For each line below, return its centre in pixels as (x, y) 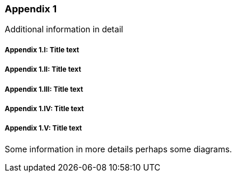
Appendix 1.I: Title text (42, 50)
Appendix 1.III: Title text (44, 89)
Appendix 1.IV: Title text (45, 108)
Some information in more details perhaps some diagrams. (119, 149)
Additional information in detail (64, 29)
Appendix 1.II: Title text (43, 70)
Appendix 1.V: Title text (43, 128)
